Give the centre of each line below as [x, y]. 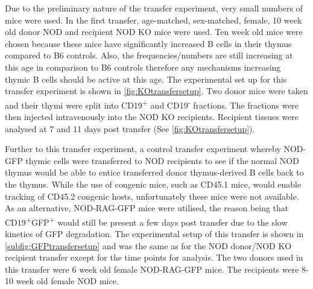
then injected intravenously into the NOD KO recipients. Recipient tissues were [152, 116]
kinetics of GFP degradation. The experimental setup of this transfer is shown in [154, 233]
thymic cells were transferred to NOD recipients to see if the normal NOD [162, 160]
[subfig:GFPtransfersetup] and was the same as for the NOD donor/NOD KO [148, 245]
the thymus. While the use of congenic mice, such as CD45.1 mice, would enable [153, 184]
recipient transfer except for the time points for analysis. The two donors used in [154, 257]
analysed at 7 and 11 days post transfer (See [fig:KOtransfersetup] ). [130, 128]
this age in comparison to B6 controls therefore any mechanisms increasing [143, 67]
